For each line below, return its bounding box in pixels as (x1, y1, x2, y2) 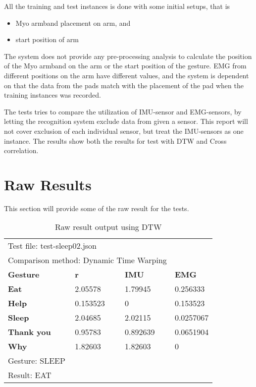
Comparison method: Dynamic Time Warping (8, 254, 167, 266)
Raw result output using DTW (54, 221, 162, 233)
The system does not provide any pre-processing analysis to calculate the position (4, 51, 252, 61)
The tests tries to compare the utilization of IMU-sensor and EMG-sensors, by (4, 106, 242, 116)
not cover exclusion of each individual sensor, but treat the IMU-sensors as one (4, 125, 244, 136)
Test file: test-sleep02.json (8, 240, 97, 252)
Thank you (8, 326, 51, 338)
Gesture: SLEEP (8, 355, 65, 367)
